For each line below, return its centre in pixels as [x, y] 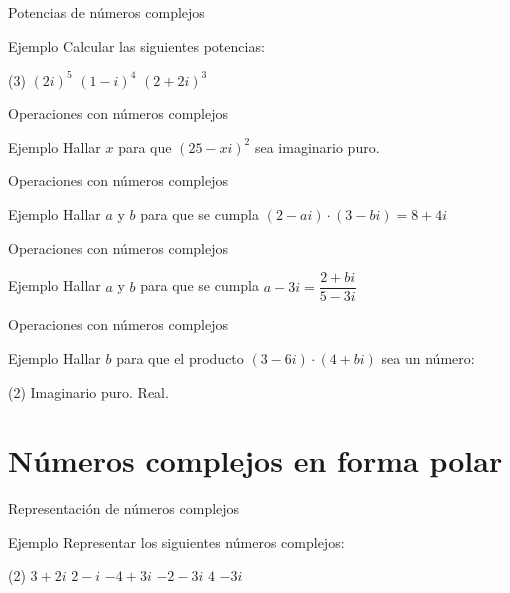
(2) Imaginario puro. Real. [88, 391]
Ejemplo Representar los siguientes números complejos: [176, 541]
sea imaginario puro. [317, 146]
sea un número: [428, 357]
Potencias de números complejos [106, 12]
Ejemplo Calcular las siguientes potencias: [136, 45]
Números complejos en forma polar [255, 460]
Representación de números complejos [124, 508]
